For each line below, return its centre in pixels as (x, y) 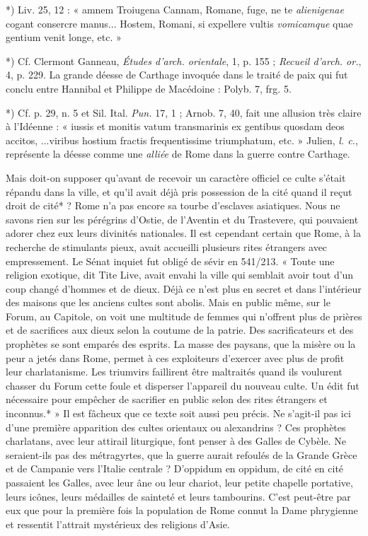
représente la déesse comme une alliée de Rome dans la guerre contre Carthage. (178, 154)
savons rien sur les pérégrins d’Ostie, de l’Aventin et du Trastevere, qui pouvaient (182, 219)
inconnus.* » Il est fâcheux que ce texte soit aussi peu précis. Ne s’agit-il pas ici (178, 413)
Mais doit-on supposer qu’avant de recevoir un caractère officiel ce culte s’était (176, 177)
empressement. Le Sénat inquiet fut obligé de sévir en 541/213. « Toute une (170, 261)
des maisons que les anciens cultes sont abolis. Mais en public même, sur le (168, 302)
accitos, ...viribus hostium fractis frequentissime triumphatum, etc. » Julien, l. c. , (182, 140)
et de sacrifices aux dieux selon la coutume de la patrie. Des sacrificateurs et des (180, 330)
